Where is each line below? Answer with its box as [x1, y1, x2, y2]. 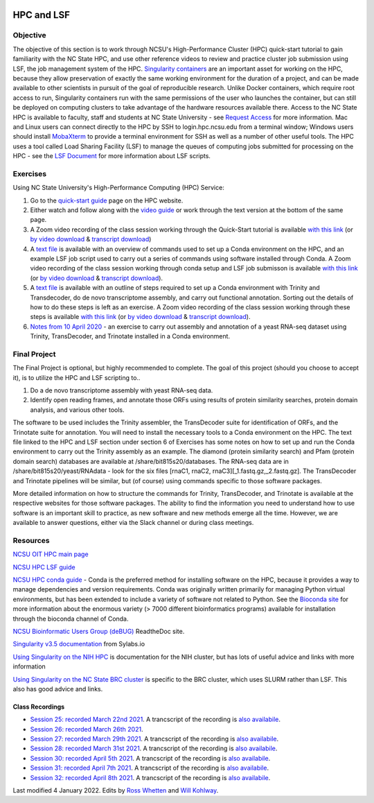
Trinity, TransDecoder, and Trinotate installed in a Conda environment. [30, 332, 231, 340]
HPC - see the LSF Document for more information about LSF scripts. [12, 152, 211, 160]
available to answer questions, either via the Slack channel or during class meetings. [12, 519, 254, 527]
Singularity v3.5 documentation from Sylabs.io [12, 640, 145, 648]
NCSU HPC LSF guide [12, 562, 75, 571]
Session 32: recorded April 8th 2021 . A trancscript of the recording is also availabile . [30, 773, 271, 782]
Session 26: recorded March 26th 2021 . [30, 725, 143, 733]
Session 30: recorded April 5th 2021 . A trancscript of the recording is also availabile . [30, 754, 271, 762]
